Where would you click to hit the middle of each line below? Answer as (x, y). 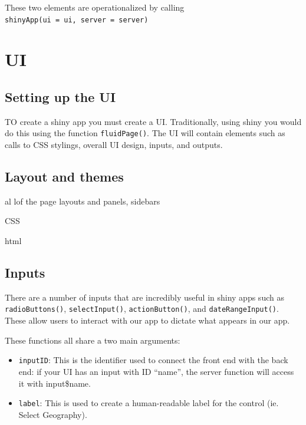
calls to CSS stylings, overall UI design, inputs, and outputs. (114, 145)
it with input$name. (55, 383)
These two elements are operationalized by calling (95, 7)
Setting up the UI (60, 97)
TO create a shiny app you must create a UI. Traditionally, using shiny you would (153, 121)
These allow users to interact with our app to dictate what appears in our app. (147, 320)
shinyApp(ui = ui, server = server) (77, 20)
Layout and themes (64, 177)
